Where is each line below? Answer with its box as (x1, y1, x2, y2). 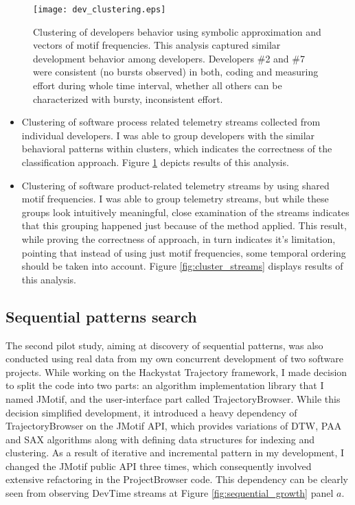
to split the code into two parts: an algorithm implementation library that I (5, 378, 324, 392)
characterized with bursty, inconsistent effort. (33, 91, 223, 106)
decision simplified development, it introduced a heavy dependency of (5, 405, 297, 419)
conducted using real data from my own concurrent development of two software (5, 351, 343, 366)
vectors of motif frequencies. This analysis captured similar (33, 38, 281, 52)
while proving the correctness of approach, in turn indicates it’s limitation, (21, 231, 336, 246)
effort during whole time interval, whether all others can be (33, 78, 282, 93)
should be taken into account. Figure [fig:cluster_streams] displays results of (21, 259, 343, 273)
